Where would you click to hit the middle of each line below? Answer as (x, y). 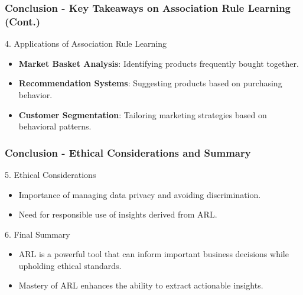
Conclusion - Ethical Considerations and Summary (128, 152)
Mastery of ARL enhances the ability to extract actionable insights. (141, 285)
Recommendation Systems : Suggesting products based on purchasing (150, 83)
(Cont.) (23, 21)
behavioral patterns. (55, 126)
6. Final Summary (38, 234)
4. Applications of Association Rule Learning (86, 43)
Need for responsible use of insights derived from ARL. (118, 214)
